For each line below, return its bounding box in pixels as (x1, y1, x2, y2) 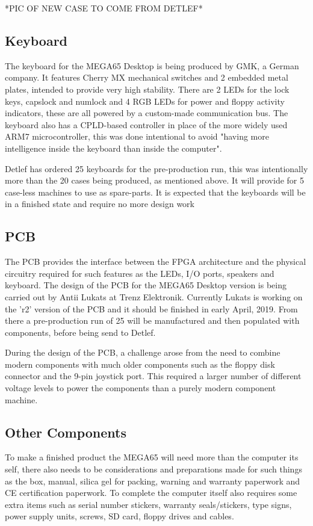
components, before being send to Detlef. (5, 326, 156, 338)
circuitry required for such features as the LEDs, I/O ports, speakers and (5, 267, 274, 279)
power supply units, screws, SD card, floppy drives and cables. (5, 510, 234, 522)
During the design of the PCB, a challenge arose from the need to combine (5, 346, 280, 359)
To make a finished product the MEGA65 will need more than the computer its (5, 451, 299, 463)
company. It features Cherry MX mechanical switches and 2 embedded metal (5, 71, 288, 84)
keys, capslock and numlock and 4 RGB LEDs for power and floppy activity (5, 94, 285, 107)
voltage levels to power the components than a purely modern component (5, 382, 276, 394)
